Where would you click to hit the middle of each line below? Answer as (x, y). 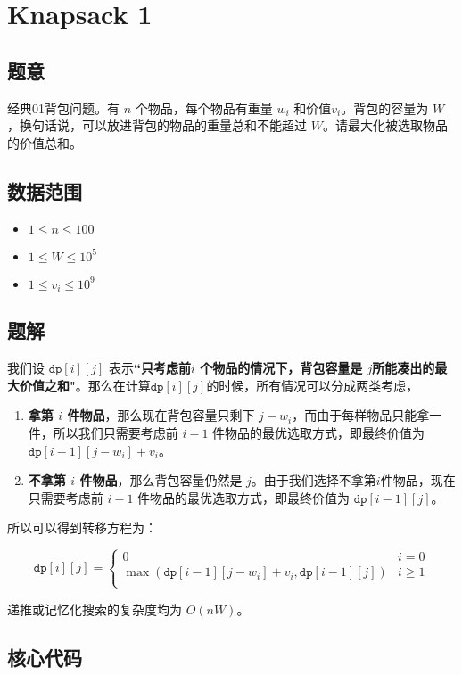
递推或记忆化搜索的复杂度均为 (95, 609)
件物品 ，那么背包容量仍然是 (161, 480)
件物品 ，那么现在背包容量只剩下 (161, 415)
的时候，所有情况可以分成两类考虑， (313, 385)
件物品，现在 (418, 480)
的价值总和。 (45, 142)
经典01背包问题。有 (63, 107)
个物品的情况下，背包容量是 (281, 368)
